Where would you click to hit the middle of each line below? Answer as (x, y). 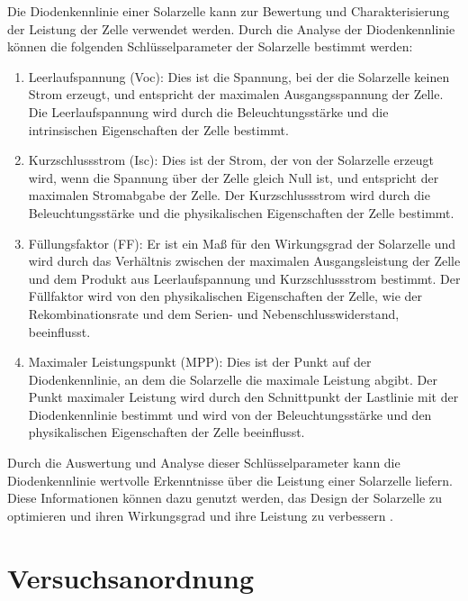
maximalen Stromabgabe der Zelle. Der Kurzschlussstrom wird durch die (229, 195)
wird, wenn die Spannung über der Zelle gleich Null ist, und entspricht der (234, 177)
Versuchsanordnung (130, 577)
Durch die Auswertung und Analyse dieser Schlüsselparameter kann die (204, 463)
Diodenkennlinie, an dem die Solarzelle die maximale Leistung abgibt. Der (233, 379)
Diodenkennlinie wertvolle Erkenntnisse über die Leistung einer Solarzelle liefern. (230, 480)
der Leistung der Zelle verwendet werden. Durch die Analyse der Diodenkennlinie (231, 28)
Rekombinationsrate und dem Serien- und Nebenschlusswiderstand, (214, 313)
